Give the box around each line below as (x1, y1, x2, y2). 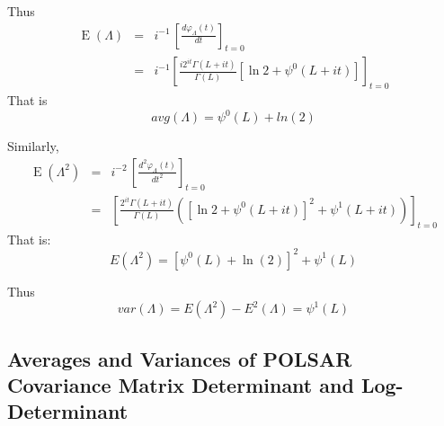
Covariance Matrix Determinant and (7, 371, 354, 399)
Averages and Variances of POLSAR (7, 344, 352, 372)
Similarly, (7, 137, 59, 155)
